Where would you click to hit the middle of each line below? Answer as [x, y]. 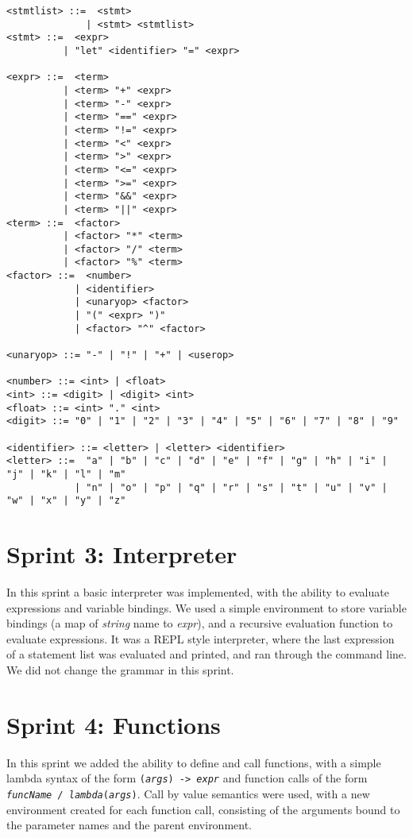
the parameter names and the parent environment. [129, 825]
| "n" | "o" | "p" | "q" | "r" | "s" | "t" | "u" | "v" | [231, 487]
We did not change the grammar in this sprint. [120, 670]
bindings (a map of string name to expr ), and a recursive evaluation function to [200, 623]
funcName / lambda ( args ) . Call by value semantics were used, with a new [188, 794]
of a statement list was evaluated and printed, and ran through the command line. [206, 654]
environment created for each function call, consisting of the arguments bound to [203, 809]
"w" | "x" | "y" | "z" [66, 501]
